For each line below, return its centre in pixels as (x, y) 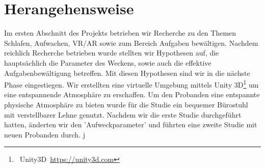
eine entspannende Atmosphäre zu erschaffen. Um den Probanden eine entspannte (132, 94)
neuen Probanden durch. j (45, 134)
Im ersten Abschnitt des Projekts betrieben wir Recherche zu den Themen (120, 33)
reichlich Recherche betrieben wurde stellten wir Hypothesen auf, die (112, 53)
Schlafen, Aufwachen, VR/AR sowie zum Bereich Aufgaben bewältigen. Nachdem (131, 43)
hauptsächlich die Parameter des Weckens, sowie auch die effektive (108, 62)
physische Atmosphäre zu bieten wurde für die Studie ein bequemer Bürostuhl (126, 104)
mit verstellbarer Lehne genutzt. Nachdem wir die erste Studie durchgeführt (123, 114)
